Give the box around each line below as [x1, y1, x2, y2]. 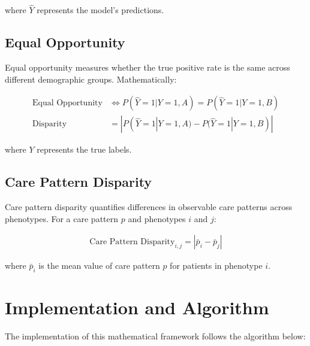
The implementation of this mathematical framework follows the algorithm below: [5, 330, 306, 342]
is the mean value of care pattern [38, 259, 160, 272]
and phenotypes [128, 212, 186, 224]
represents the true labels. [37, 143, 132, 156]
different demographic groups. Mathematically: [5, 72, 177, 85]
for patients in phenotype [170, 259, 263, 272]
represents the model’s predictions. [37, 4, 164, 16]
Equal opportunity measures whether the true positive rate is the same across [5, 61, 290, 74]
